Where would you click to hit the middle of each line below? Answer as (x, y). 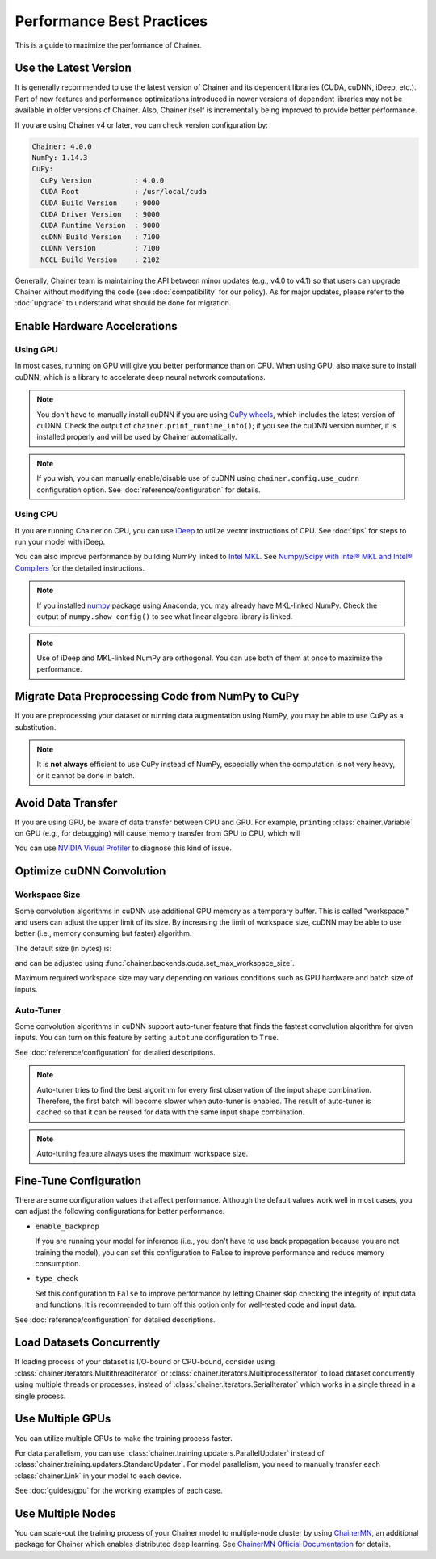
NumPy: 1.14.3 (60, 158)
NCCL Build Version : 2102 (101, 259)
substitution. (36, 727)
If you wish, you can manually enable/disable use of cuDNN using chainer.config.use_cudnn (198, 478)
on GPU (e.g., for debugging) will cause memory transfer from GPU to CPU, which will (158, 833)
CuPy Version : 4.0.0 (103, 180)
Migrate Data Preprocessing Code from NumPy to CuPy (157, 696)
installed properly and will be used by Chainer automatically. (137, 437)
